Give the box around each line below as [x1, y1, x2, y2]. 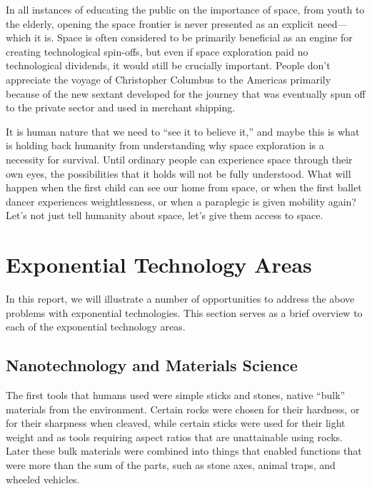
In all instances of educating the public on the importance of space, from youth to [6, 2, 365, 16]
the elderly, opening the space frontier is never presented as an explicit [6, 16, 314, 31]
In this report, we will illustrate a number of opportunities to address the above [6, 291, 355, 306]
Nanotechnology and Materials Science [6, 354, 298, 376]
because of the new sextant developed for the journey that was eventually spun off [6, 86, 366, 101]
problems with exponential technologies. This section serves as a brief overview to [6, 305, 363, 320]
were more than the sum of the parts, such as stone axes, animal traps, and [6, 457, 336, 472]
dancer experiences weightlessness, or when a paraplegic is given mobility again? [6, 193, 356, 208]
